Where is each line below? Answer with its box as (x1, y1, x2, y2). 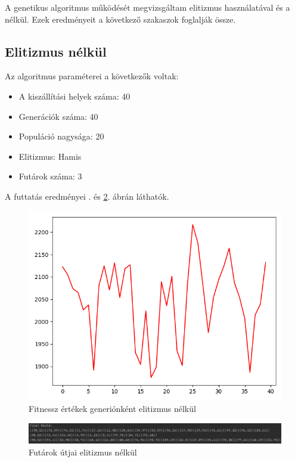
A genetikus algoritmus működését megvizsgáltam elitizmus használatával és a (5, 1, 290, 13)
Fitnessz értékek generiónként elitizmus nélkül (29, 402, 196, 414)
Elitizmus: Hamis (18, 150, 82, 162)
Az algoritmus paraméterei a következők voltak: (5, 70, 179, 82)
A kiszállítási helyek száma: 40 (18, 89, 131, 102)
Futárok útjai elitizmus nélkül (29, 445, 137, 458)
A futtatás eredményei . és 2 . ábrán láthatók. (5, 190, 169, 202)
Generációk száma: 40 (18, 110, 98, 122)
